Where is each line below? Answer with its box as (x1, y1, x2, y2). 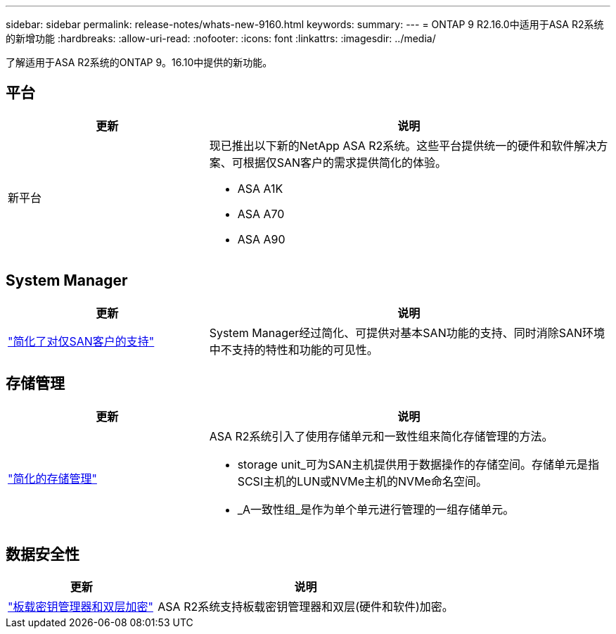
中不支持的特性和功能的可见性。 (209, 342, 378, 357)
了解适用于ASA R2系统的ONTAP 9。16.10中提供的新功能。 (6, 56, 273, 68)
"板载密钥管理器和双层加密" (8, 600, 153, 614)
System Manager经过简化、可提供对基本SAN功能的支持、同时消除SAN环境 (209, 325, 605, 340)
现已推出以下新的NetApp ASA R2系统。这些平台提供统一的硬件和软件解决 (209, 138, 597, 153)
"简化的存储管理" (8, 471, 97, 486)
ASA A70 (237, 206, 285, 221)
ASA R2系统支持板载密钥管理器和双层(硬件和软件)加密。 (158, 600, 454, 614)
